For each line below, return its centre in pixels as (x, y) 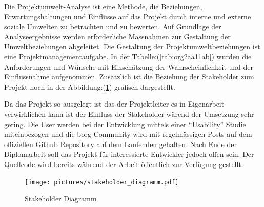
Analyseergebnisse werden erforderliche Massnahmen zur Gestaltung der (117, 36)
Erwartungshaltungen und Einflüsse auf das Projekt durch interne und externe (128, 16)
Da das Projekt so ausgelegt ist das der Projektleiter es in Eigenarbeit (114, 104)
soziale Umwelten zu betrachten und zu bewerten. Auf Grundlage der (113, 26)
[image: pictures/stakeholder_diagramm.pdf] (102, 182)
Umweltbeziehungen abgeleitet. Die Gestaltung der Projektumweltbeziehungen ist (132, 46)
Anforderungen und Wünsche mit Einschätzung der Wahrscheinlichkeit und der (129, 66)
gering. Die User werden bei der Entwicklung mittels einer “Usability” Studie (125, 124)
